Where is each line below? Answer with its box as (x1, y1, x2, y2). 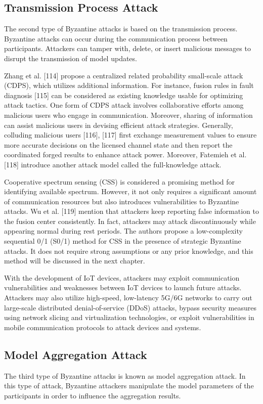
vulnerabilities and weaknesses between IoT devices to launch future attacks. (4, 282, 242, 293)
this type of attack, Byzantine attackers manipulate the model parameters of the (4, 380, 254, 391)
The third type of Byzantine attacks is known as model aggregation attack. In (4, 370, 246, 381)
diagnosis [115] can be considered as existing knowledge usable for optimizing (4, 89, 243, 100)
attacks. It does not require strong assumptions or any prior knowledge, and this (4, 245, 253, 256)
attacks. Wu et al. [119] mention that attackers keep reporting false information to (4, 206, 259, 216)
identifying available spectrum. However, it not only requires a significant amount (4, 186, 257, 197)
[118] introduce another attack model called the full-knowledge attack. (4, 159, 222, 169)
